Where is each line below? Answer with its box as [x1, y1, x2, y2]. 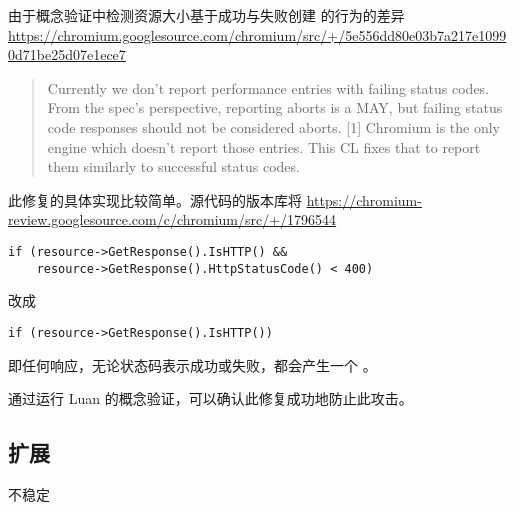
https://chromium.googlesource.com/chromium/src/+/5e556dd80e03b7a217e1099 [8, 24, 507, 45]
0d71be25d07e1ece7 [8, 44, 126, 65]
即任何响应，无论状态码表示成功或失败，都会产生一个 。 [8, 354, 377, 375]
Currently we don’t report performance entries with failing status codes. [47, 77, 490, 98]
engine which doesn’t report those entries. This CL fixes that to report [47, 136, 481, 157]
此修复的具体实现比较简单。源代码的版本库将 [8, 189, 302, 210]
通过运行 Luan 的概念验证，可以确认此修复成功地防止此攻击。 [8, 388, 413, 409]
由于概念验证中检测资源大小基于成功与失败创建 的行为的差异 [8, 5, 405, 25]
